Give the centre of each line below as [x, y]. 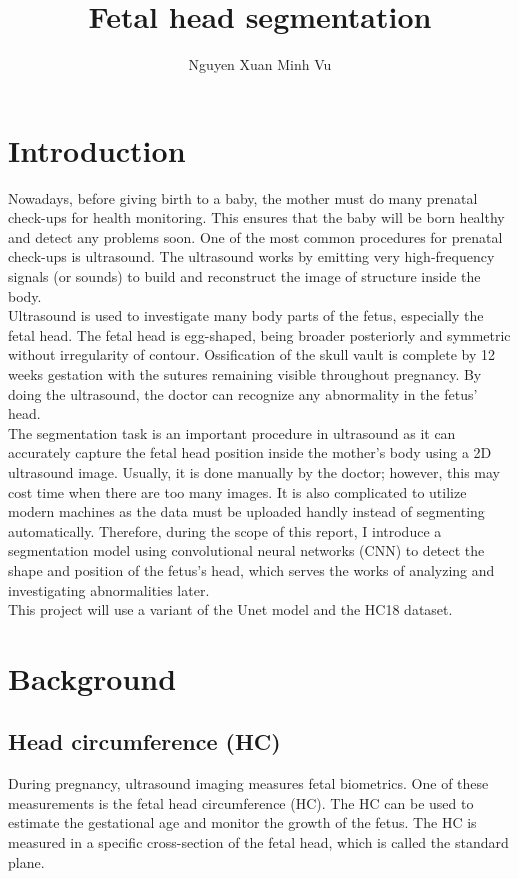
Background [92, 677]
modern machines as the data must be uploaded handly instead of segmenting [246, 511]
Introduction [97, 149]
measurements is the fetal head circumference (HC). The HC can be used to [241, 802]
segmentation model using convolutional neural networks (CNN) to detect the [246, 550]
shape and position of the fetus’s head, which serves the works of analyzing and [251, 569]
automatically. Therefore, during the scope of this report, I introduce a [225, 530]
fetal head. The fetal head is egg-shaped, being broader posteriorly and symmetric [259, 334]
